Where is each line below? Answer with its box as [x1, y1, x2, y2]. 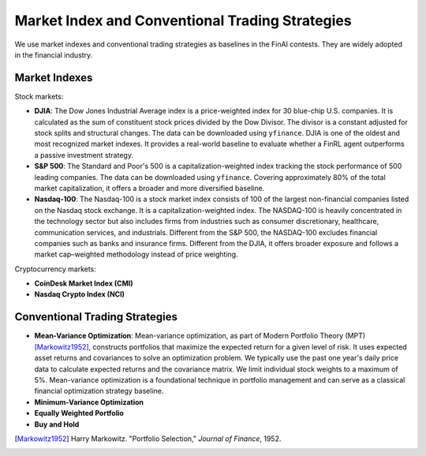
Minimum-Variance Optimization [34, 397, 144, 406]
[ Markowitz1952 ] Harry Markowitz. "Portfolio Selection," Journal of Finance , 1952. [14, 434, 282, 443]
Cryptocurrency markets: [14, 264, 96, 274]
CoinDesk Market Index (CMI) [34, 278, 133, 288]
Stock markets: [14, 92, 64, 101]
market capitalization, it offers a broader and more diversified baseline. [34, 183, 265, 192]
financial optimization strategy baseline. [34, 387, 164, 396]
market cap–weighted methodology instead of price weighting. [34, 249, 238, 260]
